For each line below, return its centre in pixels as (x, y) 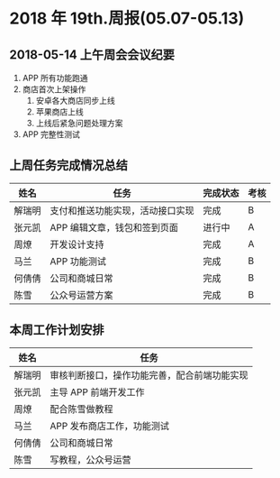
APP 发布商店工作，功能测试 (109, 426)
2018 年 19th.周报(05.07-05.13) (127, 18)
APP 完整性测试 (51, 134)
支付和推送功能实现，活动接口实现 (122, 210)
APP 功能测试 (78, 261)
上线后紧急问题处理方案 (79, 123)
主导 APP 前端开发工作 (98, 391)
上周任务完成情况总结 (68, 165)
